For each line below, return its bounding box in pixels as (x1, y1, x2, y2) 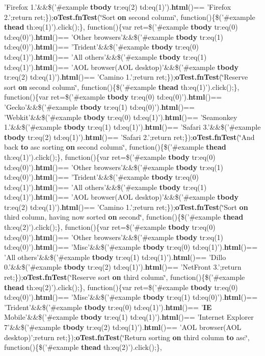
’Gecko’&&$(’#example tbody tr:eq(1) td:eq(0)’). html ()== (4, 101, 195, 112)
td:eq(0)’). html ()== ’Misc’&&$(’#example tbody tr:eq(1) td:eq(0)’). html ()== (4, 292, 258, 302)
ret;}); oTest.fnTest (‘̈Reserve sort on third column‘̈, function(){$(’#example (4, 272, 245, 282)
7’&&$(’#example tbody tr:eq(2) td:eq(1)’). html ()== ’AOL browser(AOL (4, 322, 242, 332)
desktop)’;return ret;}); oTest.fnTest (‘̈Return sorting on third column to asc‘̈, (4, 331, 250, 342)
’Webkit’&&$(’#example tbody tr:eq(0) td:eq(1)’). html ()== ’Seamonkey (4, 111, 237, 122)
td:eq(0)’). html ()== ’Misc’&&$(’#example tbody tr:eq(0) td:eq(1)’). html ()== (4, 242, 258, 252)
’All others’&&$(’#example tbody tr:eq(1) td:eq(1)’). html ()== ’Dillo (4, 251, 226, 262)
